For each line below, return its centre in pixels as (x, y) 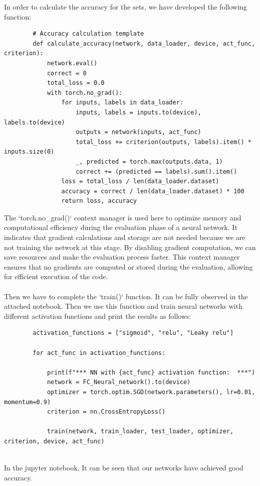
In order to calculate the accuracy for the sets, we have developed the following (125, 7)
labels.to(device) (35, 122)
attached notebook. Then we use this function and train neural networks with (123, 306)
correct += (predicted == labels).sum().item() (157, 171)
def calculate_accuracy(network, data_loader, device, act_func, (144, 43)
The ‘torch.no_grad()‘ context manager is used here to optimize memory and (123, 217)
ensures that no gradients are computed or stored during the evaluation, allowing (128, 266)
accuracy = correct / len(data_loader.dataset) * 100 (153, 191)
